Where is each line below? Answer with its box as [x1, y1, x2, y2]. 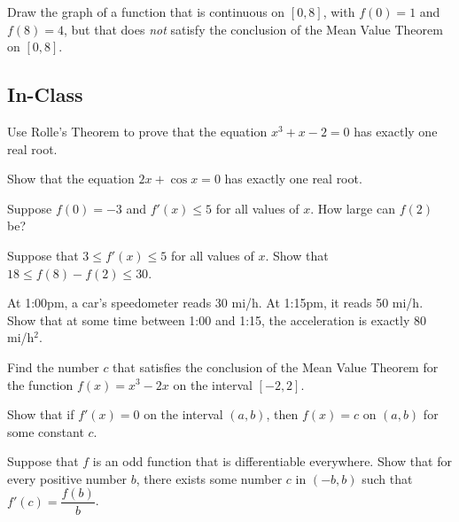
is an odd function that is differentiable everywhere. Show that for [92, 452, 452, 471]
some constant [7, 422, 84, 440]
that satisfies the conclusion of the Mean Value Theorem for [113, 357, 439, 376]
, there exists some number [136, 469, 283, 487]
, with [323, 3, 355, 20]
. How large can [310, 199, 395, 217]
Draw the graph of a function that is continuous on [7, 3, 285, 20]
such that [362, 469, 413, 487]
